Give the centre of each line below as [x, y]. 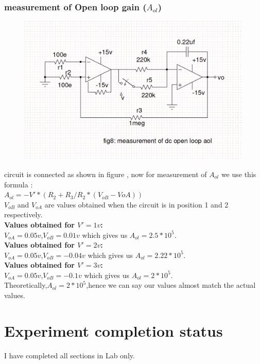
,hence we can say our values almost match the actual [171, 285]
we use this [239, 174]
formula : [19, 184]
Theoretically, [26, 285]
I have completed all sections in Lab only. [70, 355]
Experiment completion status [114, 330]
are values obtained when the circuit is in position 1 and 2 [136, 204]
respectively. [23, 214]
